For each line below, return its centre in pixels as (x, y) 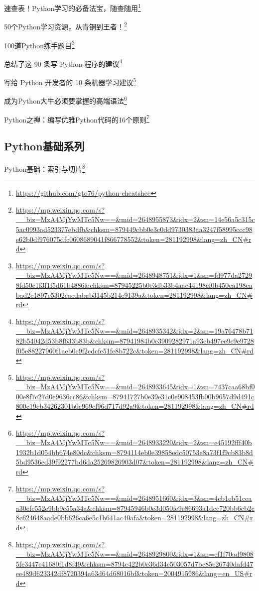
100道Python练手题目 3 (39, 44)
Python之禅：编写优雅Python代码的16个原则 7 (77, 118)
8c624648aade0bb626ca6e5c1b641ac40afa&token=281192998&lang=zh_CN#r (134, 518)
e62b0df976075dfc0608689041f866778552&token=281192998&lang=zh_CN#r (133, 239)
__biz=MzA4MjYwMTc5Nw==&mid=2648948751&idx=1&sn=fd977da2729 (134, 275)
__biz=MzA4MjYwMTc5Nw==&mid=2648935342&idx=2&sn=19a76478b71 (134, 331)
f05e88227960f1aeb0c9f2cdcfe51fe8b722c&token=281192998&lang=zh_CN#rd (135, 350)
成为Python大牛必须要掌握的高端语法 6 (65, 100)
